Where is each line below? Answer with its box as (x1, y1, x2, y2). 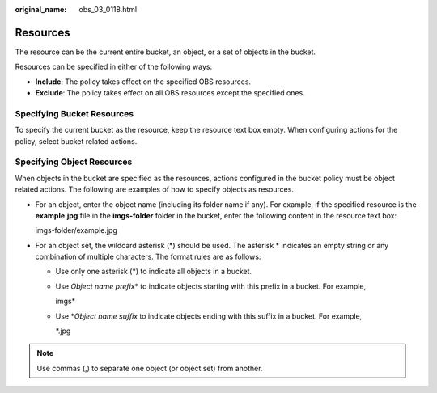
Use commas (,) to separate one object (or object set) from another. (36, 363, 263, 373)
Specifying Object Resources (15, 156, 133, 167)
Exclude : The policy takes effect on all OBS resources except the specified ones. (35, 88, 305, 98)
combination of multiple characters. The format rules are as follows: (35, 251, 261, 262)
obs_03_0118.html (78, 5, 138, 14)
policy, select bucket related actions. (15, 136, 138, 146)
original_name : (15, 5, 67, 14)
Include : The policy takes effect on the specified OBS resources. (35, 77, 251, 87)
